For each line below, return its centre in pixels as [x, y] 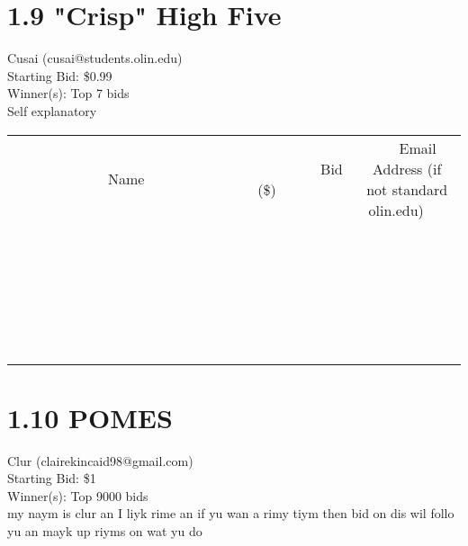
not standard [407, 189]
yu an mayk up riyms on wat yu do [105, 531]
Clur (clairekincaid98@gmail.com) [100, 460]
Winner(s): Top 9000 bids [78, 495]
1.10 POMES [90, 417]
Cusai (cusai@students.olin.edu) [95, 58]
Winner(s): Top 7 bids [68, 93]
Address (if [407, 168]
